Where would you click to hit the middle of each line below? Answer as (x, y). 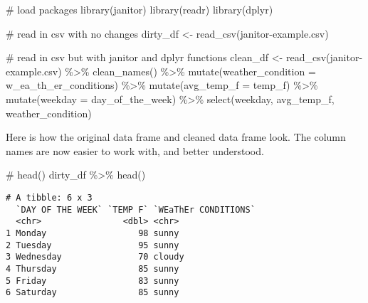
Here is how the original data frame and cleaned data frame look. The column (176, 137)
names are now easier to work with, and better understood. (135, 150)
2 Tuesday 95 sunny (93, 245)
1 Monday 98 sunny (93, 233)
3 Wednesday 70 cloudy (95, 257)
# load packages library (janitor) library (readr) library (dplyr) (140, 9)
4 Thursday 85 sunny (93, 269)
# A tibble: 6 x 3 (49, 197)
